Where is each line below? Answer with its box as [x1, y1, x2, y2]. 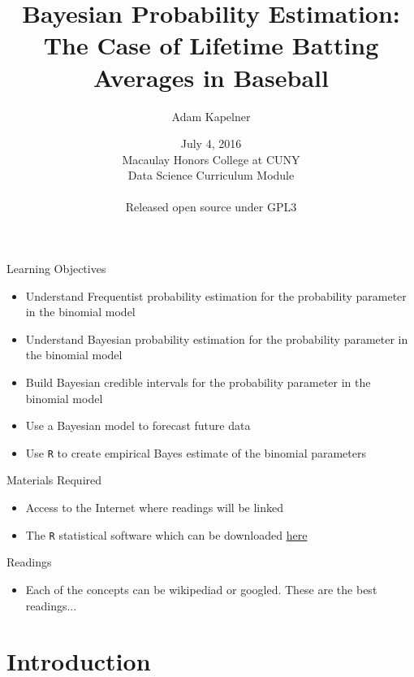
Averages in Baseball [93, 60, 329, 93]
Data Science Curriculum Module [127, 167, 295, 184]
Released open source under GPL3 [125, 198, 297, 215]
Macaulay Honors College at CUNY [122, 150, 300, 167]
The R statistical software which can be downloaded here [25, 526, 308, 543]
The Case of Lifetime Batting [43, 28, 379, 62]
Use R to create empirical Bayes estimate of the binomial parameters [25, 444, 366, 461]
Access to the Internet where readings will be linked [25, 499, 284, 516]
